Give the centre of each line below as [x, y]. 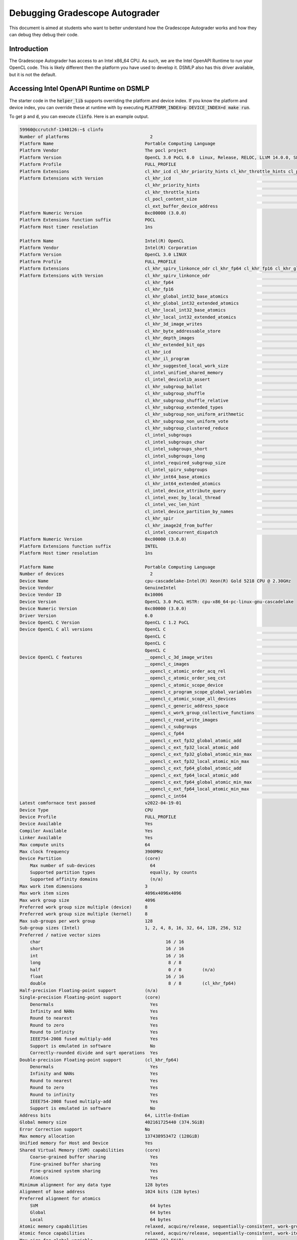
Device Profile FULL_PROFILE [98, 817]
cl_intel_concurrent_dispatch [181, 532]
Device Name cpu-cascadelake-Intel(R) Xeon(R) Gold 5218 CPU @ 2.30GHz [155, 581]
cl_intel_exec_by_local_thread [183, 498]
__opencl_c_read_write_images [181, 720]
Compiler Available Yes [86, 831]
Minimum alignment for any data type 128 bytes [94, 1185]
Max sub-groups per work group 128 [86, 921]
